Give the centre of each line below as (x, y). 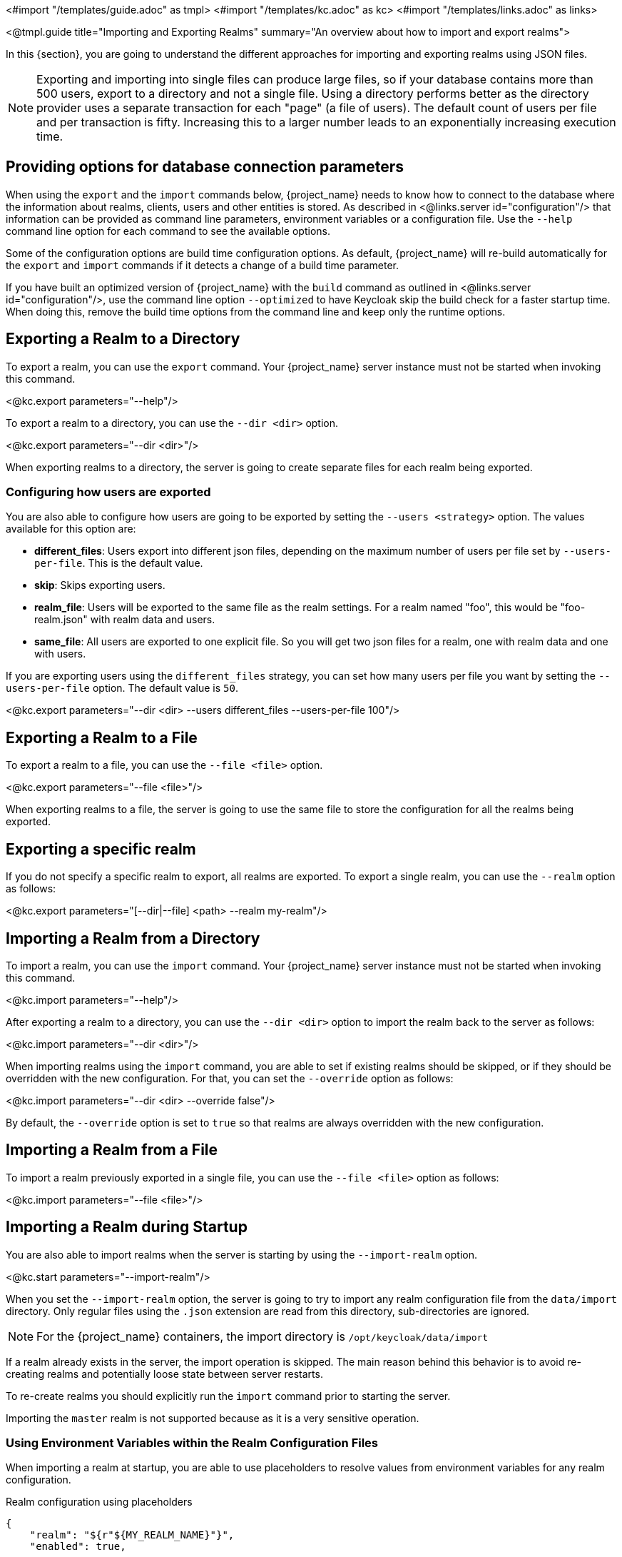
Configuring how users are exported (108, 492)
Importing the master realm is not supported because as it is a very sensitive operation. (213, 1418)
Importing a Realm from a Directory (133, 938)
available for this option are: (71, 529)
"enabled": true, (78, 1547)
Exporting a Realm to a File (102, 737)
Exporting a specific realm (101, 849)
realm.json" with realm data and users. (125, 620)
